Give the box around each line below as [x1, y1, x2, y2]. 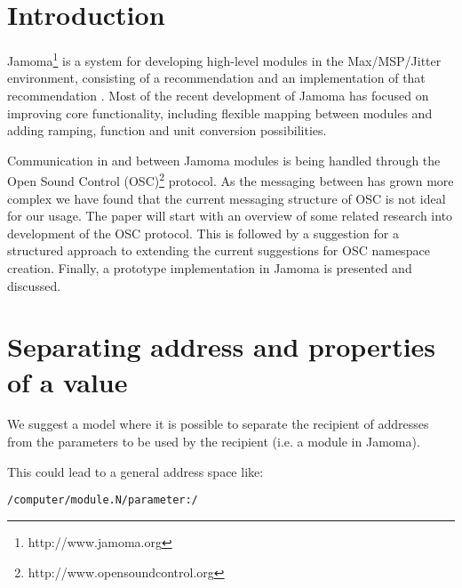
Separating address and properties [7, 328, 436, 365]
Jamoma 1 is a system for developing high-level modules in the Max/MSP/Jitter [7, 49, 442, 69]
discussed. [7, 276, 61, 294]
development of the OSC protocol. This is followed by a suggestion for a [7, 223, 399, 242]
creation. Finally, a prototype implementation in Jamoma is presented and [7, 258, 412, 277]
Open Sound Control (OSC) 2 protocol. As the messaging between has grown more [7, 169, 454, 189]
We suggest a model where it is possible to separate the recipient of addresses [7, 415, 429, 433]
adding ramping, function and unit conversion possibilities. [7, 121, 327, 140]
